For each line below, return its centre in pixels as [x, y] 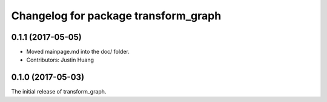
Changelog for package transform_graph [116, 16]
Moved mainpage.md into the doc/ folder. [78, 52]
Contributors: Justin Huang [60, 60]
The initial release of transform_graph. [59, 92]
